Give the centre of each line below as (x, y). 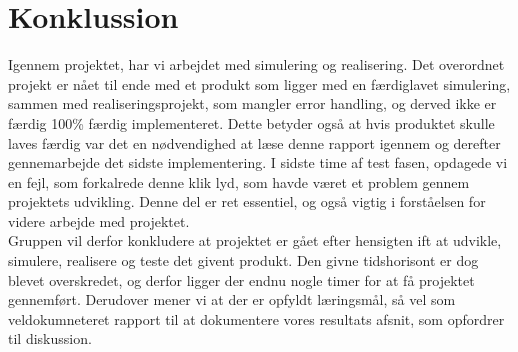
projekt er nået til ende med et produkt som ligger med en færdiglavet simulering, (259, 83)
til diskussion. (50, 338)
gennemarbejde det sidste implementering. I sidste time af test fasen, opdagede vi (258, 162)
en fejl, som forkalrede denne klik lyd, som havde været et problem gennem (239, 181)
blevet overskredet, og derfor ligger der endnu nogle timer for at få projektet (241, 279)
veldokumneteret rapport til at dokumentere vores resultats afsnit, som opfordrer (256, 318)
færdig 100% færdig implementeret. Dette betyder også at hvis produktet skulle (251, 122)
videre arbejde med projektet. (99, 220)
